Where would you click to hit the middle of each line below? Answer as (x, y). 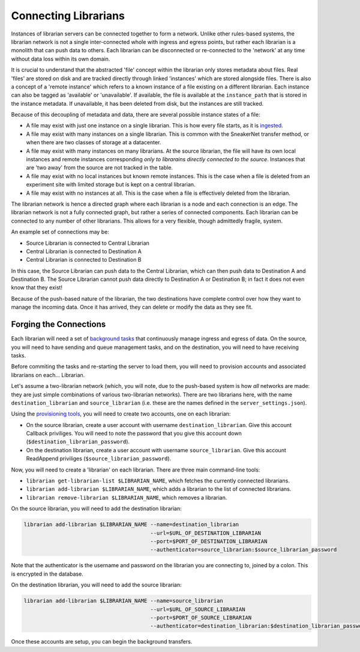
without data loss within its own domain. (61, 59)
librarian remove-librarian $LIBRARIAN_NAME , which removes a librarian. (127, 497)
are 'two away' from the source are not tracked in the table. (100, 168)
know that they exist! (37, 288)
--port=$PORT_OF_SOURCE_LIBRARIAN (201, 617)
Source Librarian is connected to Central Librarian (88, 243)
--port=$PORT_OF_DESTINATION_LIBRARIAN (209, 541)
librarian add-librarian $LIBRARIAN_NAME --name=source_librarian (123, 601)
